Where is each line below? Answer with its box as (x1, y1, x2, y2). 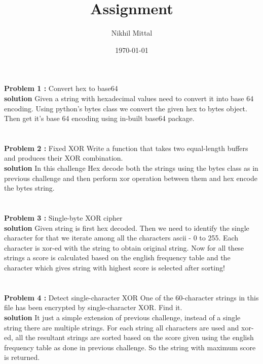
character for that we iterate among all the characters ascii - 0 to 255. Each (4, 232, 239, 243)
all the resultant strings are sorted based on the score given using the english (15, 332, 254, 343)
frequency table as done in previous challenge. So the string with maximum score (4, 342, 256, 352)
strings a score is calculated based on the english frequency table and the (4, 252, 231, 263)
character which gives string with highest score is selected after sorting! (4, 262, 225, 272)
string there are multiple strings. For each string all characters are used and (4, 322, 239, 332)
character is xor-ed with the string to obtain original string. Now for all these (4, 242, 244, 253)
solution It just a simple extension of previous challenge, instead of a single (4, 312, 241, 322)
